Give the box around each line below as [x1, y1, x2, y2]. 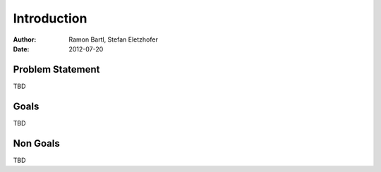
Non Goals [13, 137, 60, 149]
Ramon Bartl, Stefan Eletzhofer [68, 35, 158, 44]
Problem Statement [13, 63, 100, 75]
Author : [13, 35, 37, 44]
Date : [13, 44, 30, 53]
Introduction [13, 11, 87, 26]
